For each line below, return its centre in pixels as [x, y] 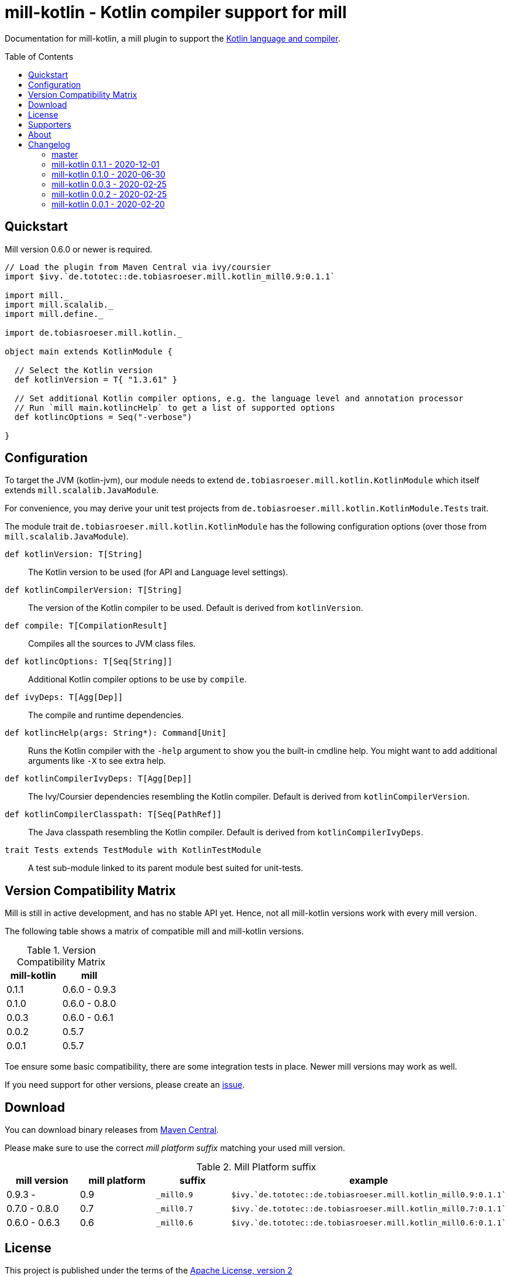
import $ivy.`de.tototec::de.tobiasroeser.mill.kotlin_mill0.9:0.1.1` [170, 276]
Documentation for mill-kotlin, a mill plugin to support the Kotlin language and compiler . [173, 38]
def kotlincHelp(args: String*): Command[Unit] [116, 733]
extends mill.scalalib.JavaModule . [82, 490]
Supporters [50, 124]
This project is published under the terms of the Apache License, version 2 [149, 1270]
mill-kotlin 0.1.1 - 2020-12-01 [106, 164]
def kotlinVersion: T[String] [74, 554]
